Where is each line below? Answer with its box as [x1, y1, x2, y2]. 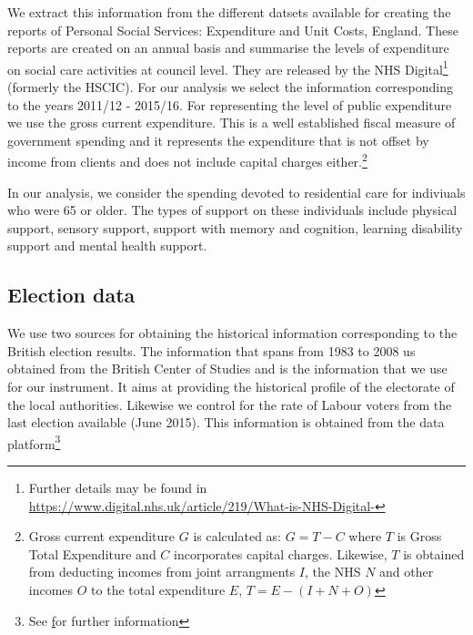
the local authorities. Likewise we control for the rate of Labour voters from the [7, 394, 452, 414]
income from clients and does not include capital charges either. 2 [7, 149, 367, 171]
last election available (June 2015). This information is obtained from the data [7, 413, 445, 432]
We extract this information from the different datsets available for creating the [7, 3, 451, 21]
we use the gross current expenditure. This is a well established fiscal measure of [7, 113, 456, 132]
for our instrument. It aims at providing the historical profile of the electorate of [7, 377, 455, 396]
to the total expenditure [91, 580, 226, 599]
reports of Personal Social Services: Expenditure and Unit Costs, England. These [7, 20, 458, 39]
